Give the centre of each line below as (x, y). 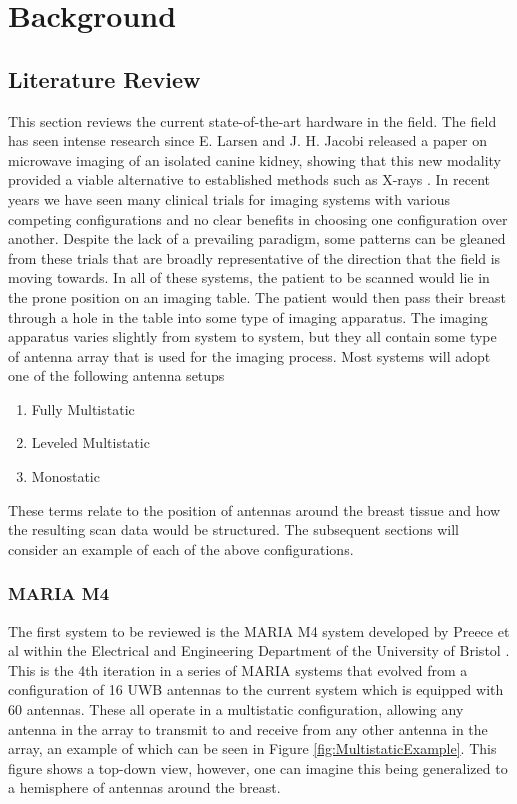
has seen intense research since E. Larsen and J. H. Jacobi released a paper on (248, 140)
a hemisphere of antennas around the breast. (144, 787)
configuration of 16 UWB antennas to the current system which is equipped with (256, 689)
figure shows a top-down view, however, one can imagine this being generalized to (258, 767)
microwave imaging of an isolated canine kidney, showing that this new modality (254, 159)
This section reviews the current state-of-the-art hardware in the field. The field (252, 120)
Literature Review (104, 78)
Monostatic (65, 476)
